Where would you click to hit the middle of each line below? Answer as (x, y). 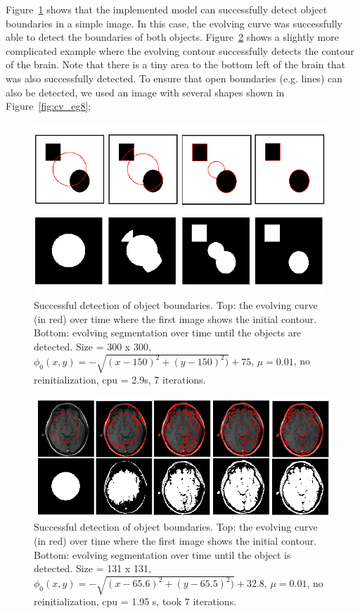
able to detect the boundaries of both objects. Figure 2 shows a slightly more (172, 37)
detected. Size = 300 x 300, (92, 346)
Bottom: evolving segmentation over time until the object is (162, 554)
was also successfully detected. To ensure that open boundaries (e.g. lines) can (174, 78)
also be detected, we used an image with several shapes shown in (145, 92)
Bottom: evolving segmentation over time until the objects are (168, 333)
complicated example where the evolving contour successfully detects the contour (180, 50)
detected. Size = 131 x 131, (92, 568)
